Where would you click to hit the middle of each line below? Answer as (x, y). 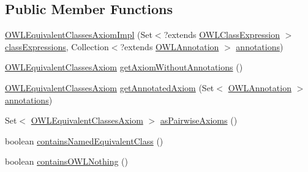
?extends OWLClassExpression (222, 35)
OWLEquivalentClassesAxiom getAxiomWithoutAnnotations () (124, 67)
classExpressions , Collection (57, 46)
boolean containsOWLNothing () (66, 161)
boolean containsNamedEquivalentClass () (84, 140)
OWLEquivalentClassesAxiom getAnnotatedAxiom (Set (110, 87)
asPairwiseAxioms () (199, 120)
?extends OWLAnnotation (170, 46)
